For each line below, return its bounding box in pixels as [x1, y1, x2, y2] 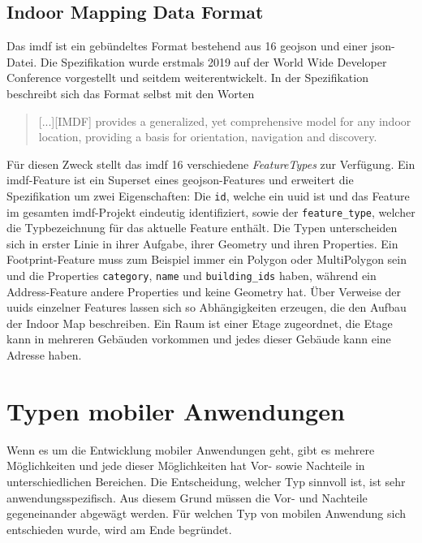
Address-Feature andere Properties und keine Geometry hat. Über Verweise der [6, 282, 402, 300]
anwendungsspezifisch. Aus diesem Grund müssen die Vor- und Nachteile [6, 489, 368, 506]
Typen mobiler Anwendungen [6, 394, 345, 427]
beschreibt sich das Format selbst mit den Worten [6, 84, 255, 101]
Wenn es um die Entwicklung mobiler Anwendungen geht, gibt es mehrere [6, 441, 375, 458]
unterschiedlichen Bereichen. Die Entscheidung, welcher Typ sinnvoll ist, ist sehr [6, 472, 406, 489]
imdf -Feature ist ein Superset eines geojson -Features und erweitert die [6, 171, 354, 188]
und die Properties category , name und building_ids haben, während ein [6, 267, 377, 284]
